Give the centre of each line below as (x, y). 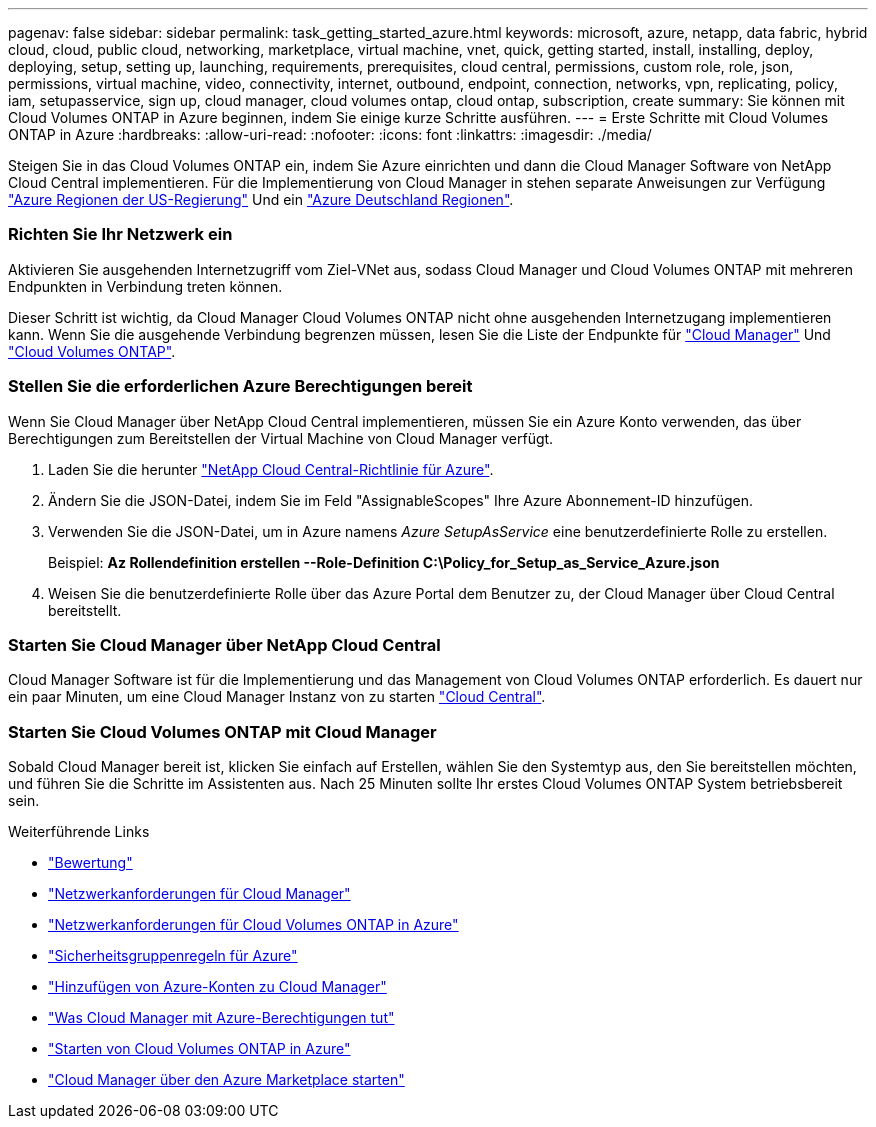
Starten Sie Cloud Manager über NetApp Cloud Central (224, 644)
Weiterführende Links (79, 831)
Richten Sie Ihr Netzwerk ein (120, 234)
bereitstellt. (85, 610)
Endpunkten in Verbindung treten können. (145, 286)
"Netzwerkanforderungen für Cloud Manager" (199, 893)
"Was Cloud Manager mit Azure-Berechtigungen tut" (221, 1017)
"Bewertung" (90, 862)
